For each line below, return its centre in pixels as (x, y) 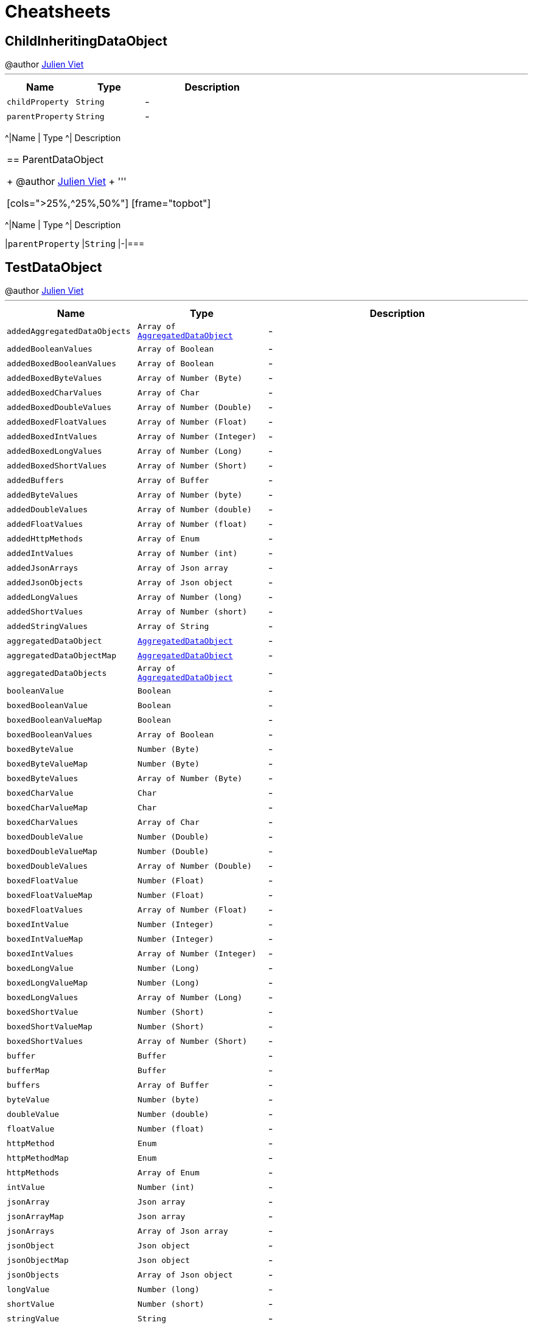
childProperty (38, 102)
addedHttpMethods (45, 538)
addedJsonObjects (45, 582)
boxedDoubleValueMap (52, 851)
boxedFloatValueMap (50, 895)
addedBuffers (35, 480)
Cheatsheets (58, 12)
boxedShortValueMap (50, 1026)
